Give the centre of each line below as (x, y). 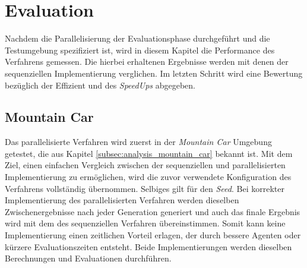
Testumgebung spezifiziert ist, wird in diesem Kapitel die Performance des (140, 50)
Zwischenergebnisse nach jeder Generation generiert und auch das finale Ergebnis (153, 211)
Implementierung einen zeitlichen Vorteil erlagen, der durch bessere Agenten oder (153, 235)
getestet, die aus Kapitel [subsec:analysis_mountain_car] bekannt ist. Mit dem (149, 153)
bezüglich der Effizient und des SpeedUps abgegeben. (100, 85)
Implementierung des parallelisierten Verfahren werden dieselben (122, 200)
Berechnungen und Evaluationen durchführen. (88, 258)
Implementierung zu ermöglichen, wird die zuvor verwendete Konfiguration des (148, 177)
